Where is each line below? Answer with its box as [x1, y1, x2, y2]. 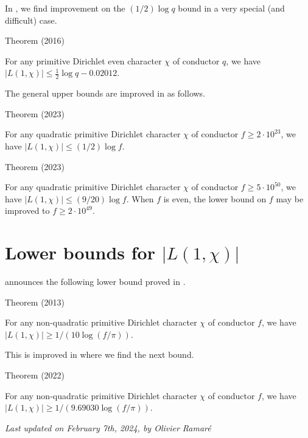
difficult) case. [5, 13, 57, 26]
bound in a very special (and [178, 2, 285, 14]
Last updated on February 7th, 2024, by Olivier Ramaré [5, 421, 211, 434]
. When [126, 192, 154, 205]
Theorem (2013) [5, 295, 65, 308]
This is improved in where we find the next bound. [5, 348, 194, 361]
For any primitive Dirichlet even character [5, 54, 162, 67]
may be [276, 192, 304, 205]
